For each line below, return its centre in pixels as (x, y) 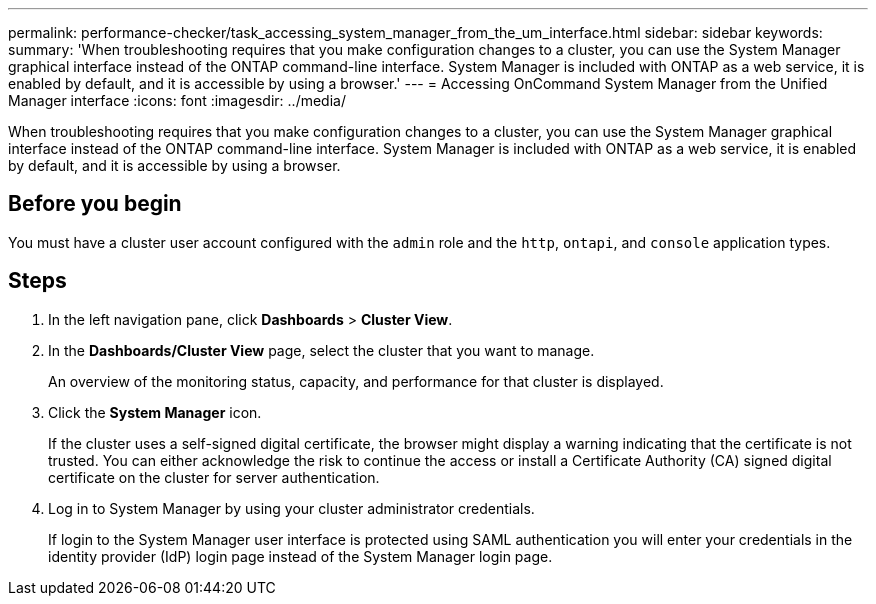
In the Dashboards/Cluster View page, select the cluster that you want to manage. (321, 350)
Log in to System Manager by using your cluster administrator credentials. (291, 508)
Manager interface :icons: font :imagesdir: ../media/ (177, 100)
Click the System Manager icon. (155, 412)
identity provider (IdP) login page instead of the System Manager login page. (300, 556)
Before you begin (95, 204)
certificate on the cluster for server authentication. (214, 477)
